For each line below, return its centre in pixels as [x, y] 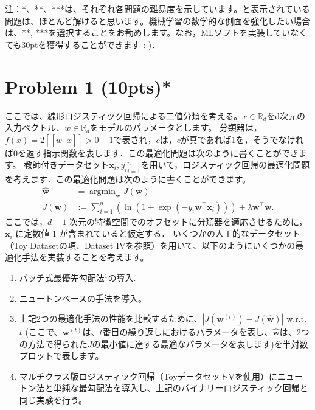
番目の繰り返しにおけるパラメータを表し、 [188, 332]
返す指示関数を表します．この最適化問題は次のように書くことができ [162, 152]
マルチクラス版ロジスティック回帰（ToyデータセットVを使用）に [148, 376]
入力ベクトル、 [35, 127]
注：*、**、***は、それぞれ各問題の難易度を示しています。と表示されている [157, 9]
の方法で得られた [53, 343]
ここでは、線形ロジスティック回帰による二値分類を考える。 [124, 115]
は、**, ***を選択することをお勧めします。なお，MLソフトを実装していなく [156, 33]
